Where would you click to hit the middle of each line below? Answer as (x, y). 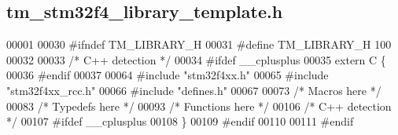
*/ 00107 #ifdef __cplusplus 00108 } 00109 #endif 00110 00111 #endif (180, 121)
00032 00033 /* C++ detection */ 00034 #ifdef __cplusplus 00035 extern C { (196, 59)
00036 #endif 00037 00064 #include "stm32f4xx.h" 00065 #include (168, 75)
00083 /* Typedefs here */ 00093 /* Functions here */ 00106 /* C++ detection (199, 106)
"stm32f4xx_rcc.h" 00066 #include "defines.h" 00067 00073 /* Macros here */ (194, 90)
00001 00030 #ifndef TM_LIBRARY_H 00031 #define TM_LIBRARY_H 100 (199, 44)
